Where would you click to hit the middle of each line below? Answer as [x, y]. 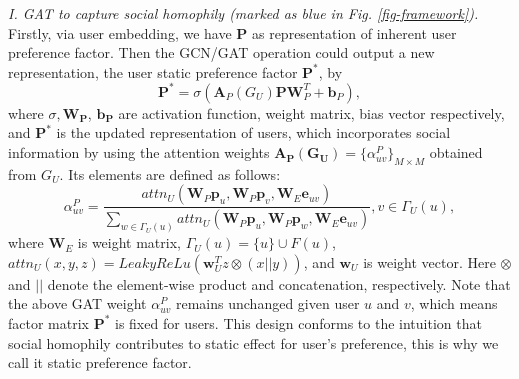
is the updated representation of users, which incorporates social [253, 132]
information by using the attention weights [139, 152]
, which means [454, 303]
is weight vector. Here [429, 261]
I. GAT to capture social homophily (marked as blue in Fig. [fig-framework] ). [243, 13]
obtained [456, 152]
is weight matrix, [129, 242]
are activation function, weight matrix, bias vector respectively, [311, 112]
